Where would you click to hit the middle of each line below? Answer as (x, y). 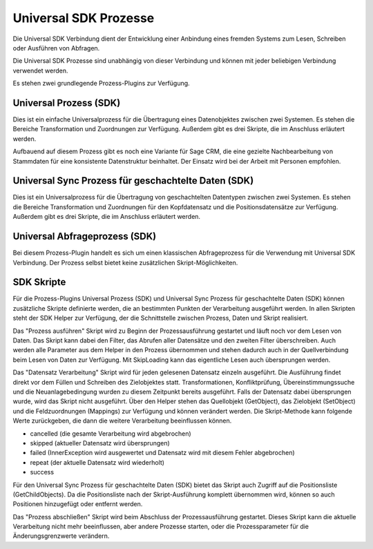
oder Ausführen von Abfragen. (56, 48)
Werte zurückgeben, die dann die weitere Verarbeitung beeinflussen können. (122, 421)
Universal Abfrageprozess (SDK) (85, 237)
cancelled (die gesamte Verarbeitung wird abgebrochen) (111, 433)
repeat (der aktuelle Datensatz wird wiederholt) (97, 462)
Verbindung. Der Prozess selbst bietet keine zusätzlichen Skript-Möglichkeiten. (125, 262)
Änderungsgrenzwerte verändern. (61, 536)
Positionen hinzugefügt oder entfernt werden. (78, 504)
